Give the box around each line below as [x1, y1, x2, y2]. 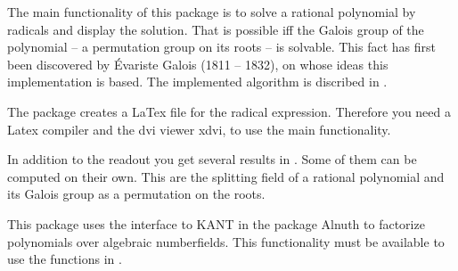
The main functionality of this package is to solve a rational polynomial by [7, 3, 416, 21]
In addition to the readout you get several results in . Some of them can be [7, 150, 417, 168]
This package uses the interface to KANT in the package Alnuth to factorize [7, 214, 425, 233]
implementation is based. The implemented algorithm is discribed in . [7, 72, 388, 91]
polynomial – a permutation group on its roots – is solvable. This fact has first [7, 37, 436, 56]
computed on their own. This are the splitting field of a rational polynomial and [7, 167, 445, 185]
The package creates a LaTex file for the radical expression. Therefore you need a [7, 102, 451, 120]
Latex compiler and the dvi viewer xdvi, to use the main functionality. [7, 119, 391, 138]
